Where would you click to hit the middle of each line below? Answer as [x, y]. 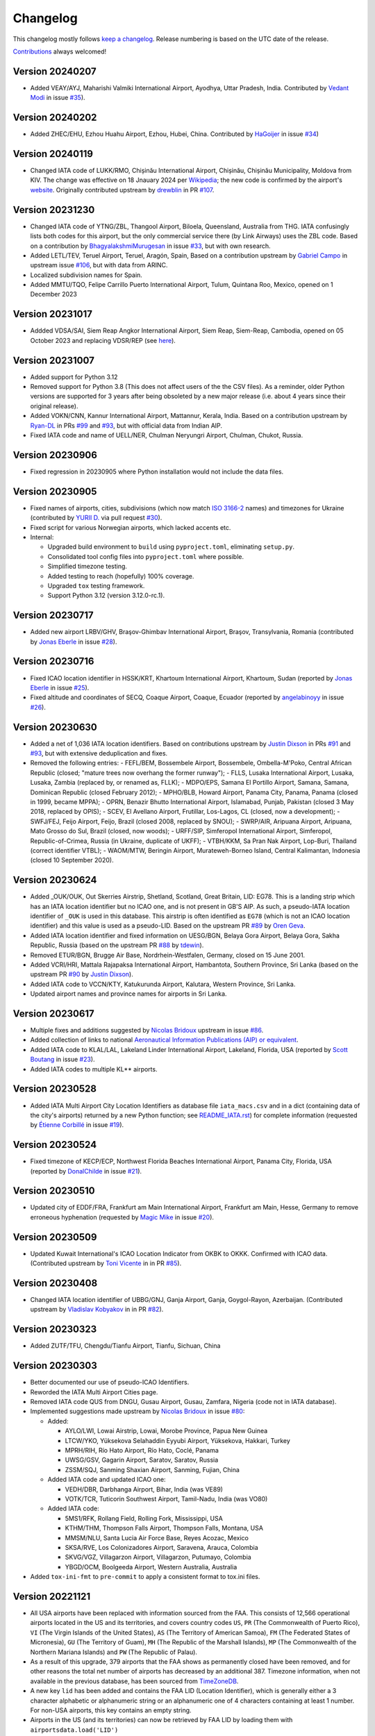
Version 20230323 [55, 1329]
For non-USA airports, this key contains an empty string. [111, 1710]
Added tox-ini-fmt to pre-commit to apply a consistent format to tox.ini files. [145, 1577]
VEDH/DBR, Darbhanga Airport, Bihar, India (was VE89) [144, 1489]
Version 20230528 [55, 1089]
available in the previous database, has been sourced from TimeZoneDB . [134, 1681]
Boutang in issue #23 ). [62, 1060]
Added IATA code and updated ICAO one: [107, 1480]
